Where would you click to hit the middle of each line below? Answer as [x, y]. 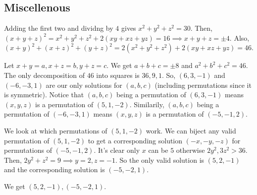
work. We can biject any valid [191, 130]
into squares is [118, 75]
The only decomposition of [45, 75]
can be [158, 150]
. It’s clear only [117, 150]
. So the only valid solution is [160, 160]
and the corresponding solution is [54, 169]
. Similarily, [147, 104]
